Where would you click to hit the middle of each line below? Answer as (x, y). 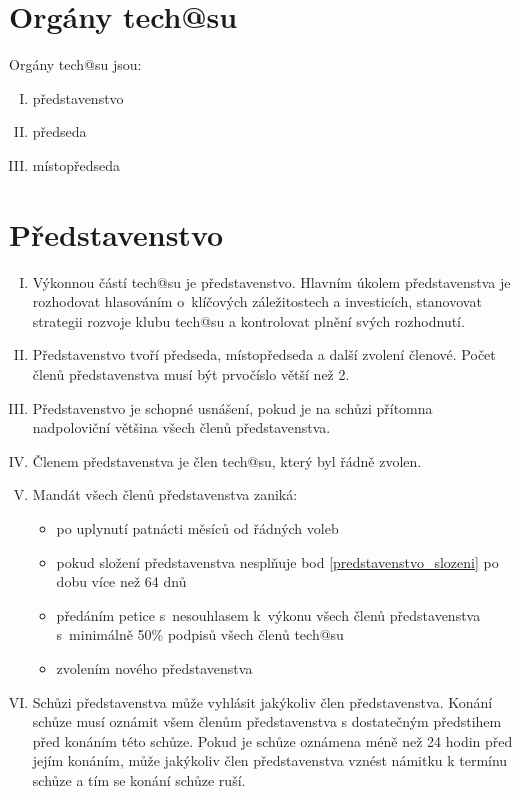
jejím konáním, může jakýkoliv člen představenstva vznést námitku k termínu (270, 760)
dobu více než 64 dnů (121, 581)
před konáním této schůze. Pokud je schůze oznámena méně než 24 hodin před (272, 740)
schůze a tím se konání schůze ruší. (139, 779)
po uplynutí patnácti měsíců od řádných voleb (197, 527)
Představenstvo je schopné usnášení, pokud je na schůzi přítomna (232, 407)
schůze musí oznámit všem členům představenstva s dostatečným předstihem (267, 721)
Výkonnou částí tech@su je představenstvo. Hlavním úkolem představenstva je (271, 281)
